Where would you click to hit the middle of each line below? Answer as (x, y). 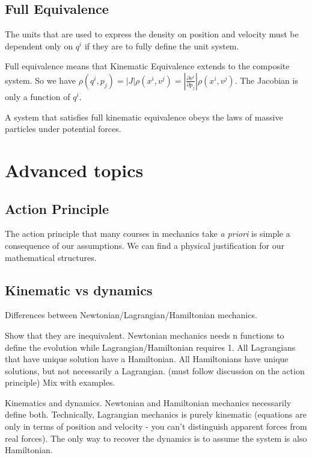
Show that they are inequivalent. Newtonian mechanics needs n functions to (145, 335)
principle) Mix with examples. (60, 382)
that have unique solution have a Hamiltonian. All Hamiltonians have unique (147, 359)
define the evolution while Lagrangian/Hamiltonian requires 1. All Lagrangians (150, 347)
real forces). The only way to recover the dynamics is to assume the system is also (156, 438)
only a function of (38, 96)
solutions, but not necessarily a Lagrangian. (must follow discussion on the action (155, 370)
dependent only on (39, 45)
